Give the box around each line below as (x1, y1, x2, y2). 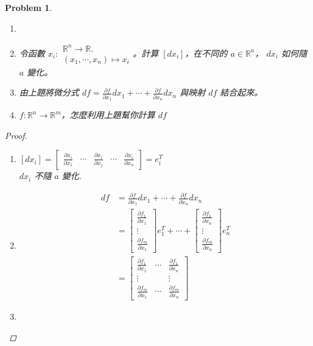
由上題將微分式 (19, 86, 79, 99)
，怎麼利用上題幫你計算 (61, 108, 155, 121)
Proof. (5, 129, 27, 141)
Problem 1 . (5, 1, 52, 13)
